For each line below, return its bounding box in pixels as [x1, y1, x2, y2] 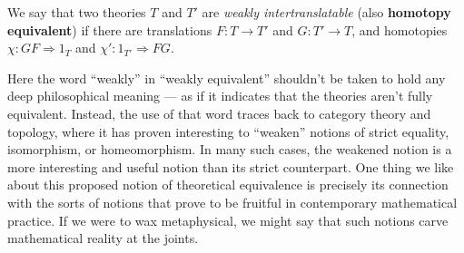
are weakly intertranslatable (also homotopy [202, 3, 451, 21]
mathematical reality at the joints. [7, 229, 199, 248]
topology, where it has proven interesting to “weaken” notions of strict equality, [7, 122, 449, 141]
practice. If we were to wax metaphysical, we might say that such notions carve [7, 210, 449, 229]
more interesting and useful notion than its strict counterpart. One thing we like [7, 157, 454, 176]
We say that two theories [7, 3, 146, 21]
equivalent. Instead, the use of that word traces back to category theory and [7, 103, 431, 122]
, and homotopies [351, 20, 448, 39]
